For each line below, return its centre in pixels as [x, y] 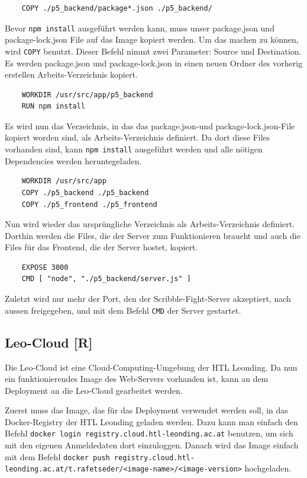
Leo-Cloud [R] [49, 342]
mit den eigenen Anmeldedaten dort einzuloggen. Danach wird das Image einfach [152, 445]
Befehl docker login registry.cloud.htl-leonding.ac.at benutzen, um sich [149, 433]
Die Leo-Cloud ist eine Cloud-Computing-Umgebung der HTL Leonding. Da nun [151, 367]
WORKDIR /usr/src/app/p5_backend [87, 95]
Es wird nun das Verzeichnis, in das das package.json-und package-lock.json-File [150, 125]
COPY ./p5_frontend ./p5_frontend [89, 204]
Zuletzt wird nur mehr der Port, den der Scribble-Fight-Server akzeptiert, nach [148, 299]
